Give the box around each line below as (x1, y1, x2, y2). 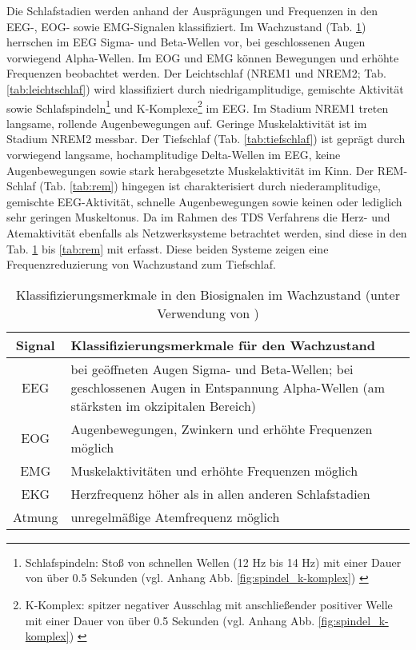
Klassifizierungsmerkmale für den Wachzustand (70, 335, 376, 354)
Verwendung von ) (157, 303, 259, 322)
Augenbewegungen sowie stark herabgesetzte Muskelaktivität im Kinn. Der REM (6, 162, 404, 178)
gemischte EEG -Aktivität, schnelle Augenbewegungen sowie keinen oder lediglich (6, 193, 402, 209)
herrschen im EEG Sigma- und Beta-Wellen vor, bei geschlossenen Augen (6, 34, 366, 50)
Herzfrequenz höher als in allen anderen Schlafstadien (70, 484, 370, 503)
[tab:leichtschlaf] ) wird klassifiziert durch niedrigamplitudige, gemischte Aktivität (6, 80, 404, 97)
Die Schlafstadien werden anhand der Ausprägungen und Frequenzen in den (6, 2, 378, 18)
